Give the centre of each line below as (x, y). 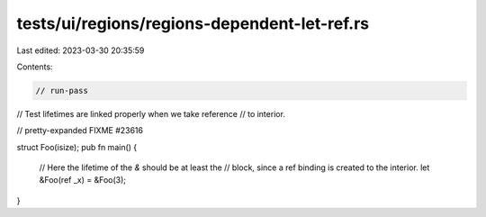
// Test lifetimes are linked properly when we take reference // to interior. (151, 113)
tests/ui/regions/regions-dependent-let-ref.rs (193, 23)
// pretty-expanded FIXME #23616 (80, 131)
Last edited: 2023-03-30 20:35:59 (81, 50)
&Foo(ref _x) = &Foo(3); (82, 180)
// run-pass (62, 90)
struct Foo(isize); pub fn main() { (77, 147)
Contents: (35, 67)
